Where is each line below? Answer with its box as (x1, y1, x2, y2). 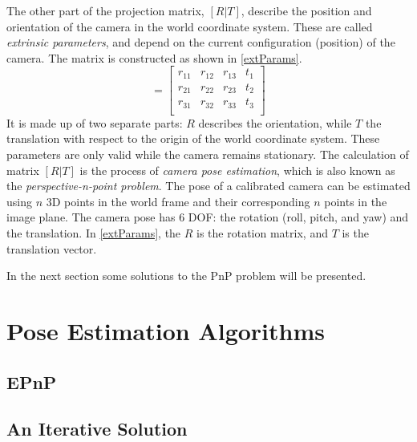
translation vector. (6, 240, 97, 257)
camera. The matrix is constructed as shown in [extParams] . (6, 49, 302, 66)
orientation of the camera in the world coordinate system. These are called (6, 18, 373, 34)
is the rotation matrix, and (196, 225, 328, 241)
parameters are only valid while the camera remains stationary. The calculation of (6, 146, 409, 163)
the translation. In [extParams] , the (6, 225, 181, 241)
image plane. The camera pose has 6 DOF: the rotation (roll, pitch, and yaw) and (6, 209, 409, 225)
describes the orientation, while (198, 114, 352, 131)
